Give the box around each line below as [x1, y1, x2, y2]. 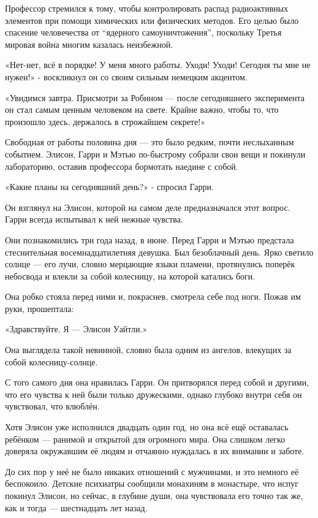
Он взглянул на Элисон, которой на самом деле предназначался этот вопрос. [5, 200, 290, 213]
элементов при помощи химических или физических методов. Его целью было [5, 13, 299, 26]
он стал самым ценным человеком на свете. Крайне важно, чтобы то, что [5, 103, 279, 116]
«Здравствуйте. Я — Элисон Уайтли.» [5, 322, 148, 335]
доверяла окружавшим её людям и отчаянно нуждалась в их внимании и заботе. [5, 444, 305, 457]
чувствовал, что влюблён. [5, 400, 100, 413]
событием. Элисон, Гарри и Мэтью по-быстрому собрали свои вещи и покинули [5, 147, 306, 160]
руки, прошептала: [5, 302, 74, 314]
